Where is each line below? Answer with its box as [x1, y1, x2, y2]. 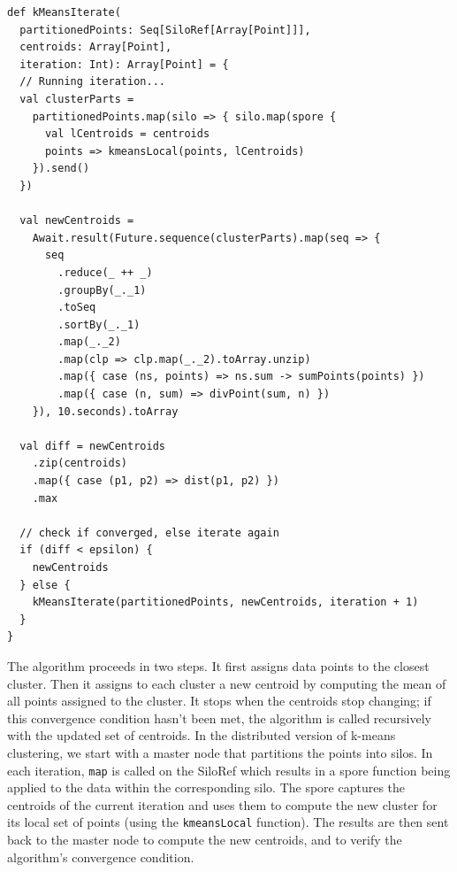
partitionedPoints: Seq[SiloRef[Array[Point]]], [19, 23, 311, 36]
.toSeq [57, 301, 96, 314]
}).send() [32, 162, 90, 175]
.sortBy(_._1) [57, 318, 141, 331]
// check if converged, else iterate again [19, 526, 279, 539]
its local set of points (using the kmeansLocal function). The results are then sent [7, 813, 449, 831]
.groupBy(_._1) [57, 283, 147, 297]
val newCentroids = [19, 214, 134, 228]
